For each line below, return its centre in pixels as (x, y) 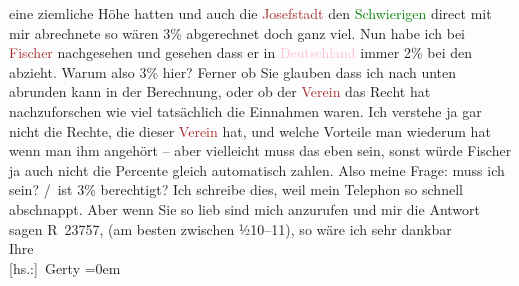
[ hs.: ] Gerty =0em (65, 267)
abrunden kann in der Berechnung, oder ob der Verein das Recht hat (220, 91)
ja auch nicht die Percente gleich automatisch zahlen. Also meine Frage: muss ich (257, 169)
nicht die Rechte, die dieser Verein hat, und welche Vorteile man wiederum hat (250, 130)
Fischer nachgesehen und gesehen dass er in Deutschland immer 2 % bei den (240, 52)
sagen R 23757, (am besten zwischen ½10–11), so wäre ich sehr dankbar (230, 228)
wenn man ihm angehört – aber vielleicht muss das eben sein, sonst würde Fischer (260, 150)
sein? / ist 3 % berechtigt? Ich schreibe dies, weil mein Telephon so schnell (236, 189)
